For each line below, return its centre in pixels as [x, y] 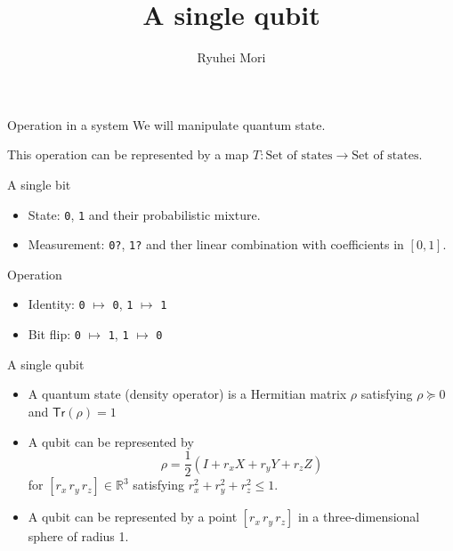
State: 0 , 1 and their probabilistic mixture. [144, 214]
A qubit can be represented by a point [133, 517]
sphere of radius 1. [78, 536]
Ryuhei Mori [231, 57]
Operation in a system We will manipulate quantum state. [166, 124]
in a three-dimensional [359, 517]
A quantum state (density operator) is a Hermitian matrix [187, 394]
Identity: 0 [57, 304]
